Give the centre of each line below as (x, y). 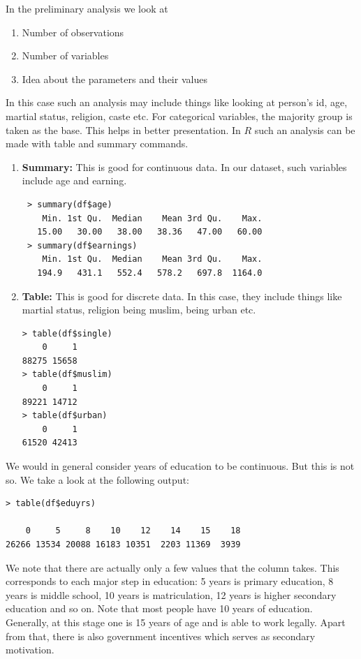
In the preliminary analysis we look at (87, 8)
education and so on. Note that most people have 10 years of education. (159, 608)
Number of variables (65, 55)
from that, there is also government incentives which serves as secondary (161, 636)
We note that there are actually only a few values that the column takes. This (172, 567)
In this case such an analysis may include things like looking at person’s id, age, (177, 102)
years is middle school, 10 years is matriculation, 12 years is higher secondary (171, 594)
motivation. (30, 650)
